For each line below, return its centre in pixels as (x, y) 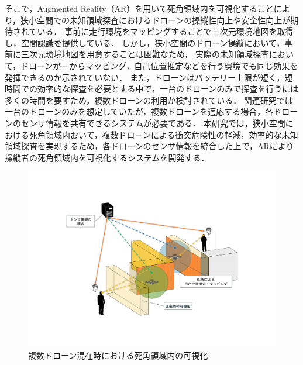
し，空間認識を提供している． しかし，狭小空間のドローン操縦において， (145, 42)
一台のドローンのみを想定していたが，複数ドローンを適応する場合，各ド (143, 111)
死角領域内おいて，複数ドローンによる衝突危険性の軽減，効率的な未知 (163, 134)
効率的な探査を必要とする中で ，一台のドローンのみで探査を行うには (168, 89)
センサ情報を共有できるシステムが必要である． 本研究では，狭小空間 (153, 123)
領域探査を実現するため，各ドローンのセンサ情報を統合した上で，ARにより (149, 146)
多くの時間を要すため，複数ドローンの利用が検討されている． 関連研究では (149, 100)
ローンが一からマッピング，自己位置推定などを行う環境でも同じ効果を (163, 65)
